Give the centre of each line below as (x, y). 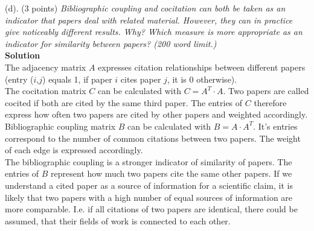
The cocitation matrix (46, 91)
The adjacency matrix (46, 67)
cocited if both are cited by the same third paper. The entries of (124, 102)
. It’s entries (275, 126)
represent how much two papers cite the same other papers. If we (171, 173)
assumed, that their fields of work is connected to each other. (118, 220)
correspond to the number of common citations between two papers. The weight (153, 138)
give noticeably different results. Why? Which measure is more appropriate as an (154, 32)
